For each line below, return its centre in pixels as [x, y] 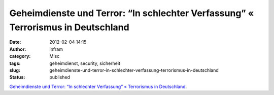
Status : [17, 77]
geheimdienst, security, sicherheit [85, 63]
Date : [15, 42]
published [60, 77]
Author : [18, 49]
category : [20, 56]
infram [56, 49]
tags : [15, 63]
